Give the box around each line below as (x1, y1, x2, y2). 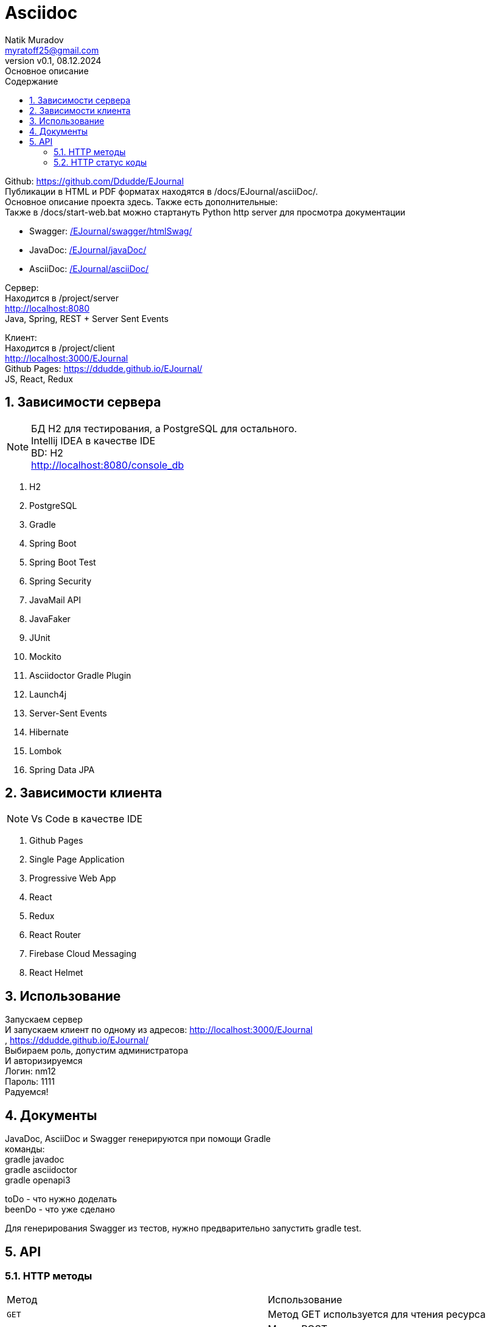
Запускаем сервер (5, 1014, 83, 1025)
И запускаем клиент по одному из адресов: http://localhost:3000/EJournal (5, 1024, 313, 1035)
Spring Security (29, 575, 92, 586)
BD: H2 (31, 446, 63, 459)
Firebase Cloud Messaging (29, 948, 136, 959)
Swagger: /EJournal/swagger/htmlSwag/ (29, 225, 192, 236)
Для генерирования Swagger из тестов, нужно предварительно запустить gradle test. (5, 1223, 362, 1234)
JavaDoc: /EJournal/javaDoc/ (29, 244, 147, 255)
